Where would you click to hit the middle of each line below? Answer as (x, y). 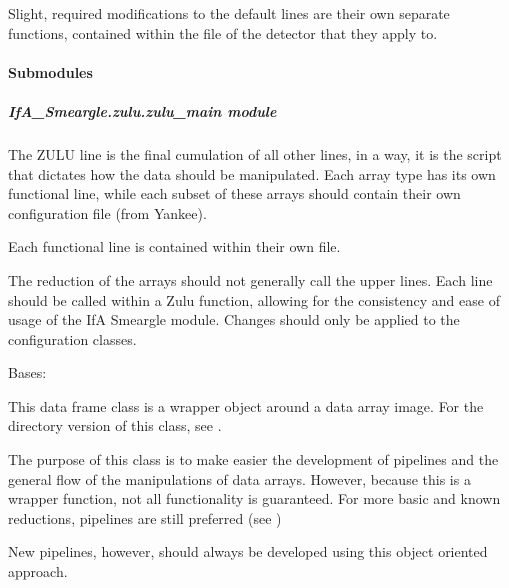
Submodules (50, 71)
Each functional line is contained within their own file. (174, 246)
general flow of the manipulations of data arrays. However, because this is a (239, 478)
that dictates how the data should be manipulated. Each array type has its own (252, 173)
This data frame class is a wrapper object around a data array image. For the (246, 405)
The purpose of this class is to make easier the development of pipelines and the (253, 459)
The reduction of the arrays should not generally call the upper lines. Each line (250, 279)
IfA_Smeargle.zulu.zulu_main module (142, 110)
